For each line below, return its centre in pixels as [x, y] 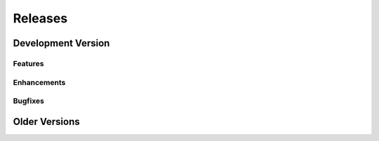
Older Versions [46, 122]
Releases [40, 18]
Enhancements [39, 82]
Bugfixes [29, 101]
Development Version [61, 43]
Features [28, 63]
